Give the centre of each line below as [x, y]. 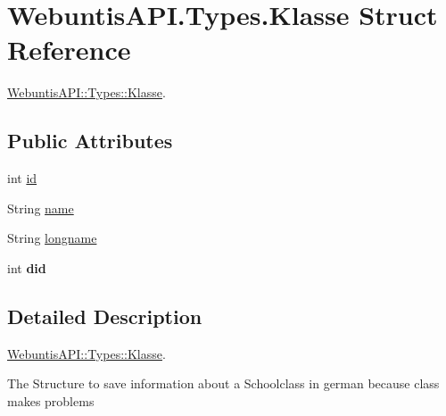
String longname [52, 238]
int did [27, 267]
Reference [69, 50]
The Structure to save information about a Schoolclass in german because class [223, 383]
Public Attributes [90, 141]
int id [22, 178]
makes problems [51, 400]
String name [41, 208]
